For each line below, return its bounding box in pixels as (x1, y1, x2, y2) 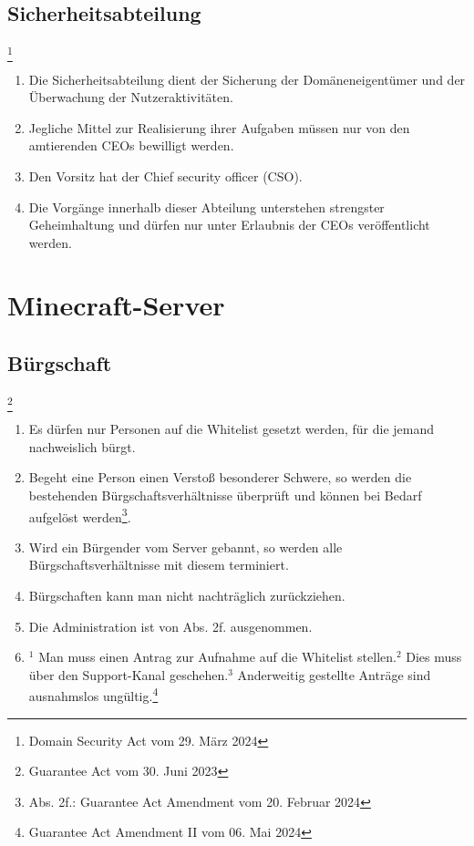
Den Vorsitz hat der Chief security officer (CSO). (28, 166, 303, 185)
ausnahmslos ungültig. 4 (28, 684, 159, 706)
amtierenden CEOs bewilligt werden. (28, 136, 234, 155)
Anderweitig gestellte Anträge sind (237, 665, 431, 684)
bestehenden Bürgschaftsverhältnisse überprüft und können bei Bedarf (28, 485, 422, 504)
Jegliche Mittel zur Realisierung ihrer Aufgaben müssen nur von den (28, 118, 410, 137)
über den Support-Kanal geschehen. (28, 665, 229, 684)
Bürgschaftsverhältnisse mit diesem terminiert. (28, 555, 289, 574)
